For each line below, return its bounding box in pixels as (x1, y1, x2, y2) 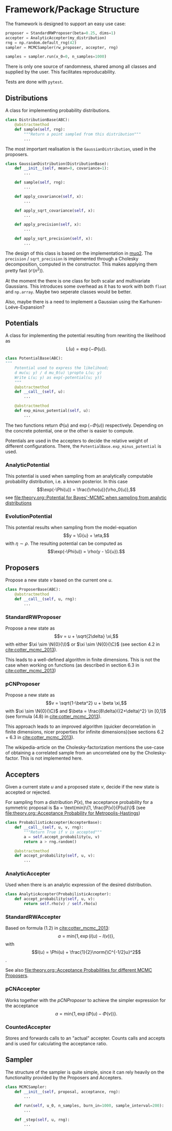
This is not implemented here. (20, 755, 83, 761)
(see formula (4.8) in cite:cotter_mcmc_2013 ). (5, 713, 102, 720)
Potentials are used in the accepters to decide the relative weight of (5, 438, 148, 444)
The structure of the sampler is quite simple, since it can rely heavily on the (5, 1069, 164, 1075)
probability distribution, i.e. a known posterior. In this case (5, 479, 128, 485)
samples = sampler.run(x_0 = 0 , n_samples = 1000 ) (5, 54, 107, 60)
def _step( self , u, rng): (14, 1117, 70, 1123)
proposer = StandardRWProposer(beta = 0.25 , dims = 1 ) (5, 30, 116, 35)
